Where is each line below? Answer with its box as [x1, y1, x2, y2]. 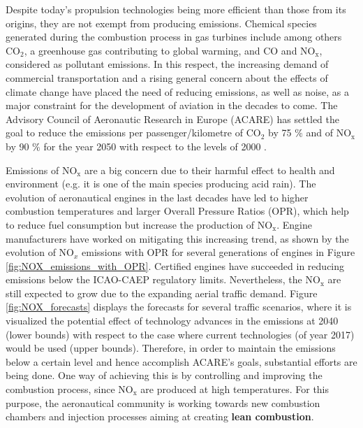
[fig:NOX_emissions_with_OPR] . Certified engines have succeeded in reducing [6, 258, 345, 273]
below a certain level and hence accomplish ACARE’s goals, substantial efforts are [6, 354, 357, 369]
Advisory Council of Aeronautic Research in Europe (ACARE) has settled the [6, 111, 340, 126]
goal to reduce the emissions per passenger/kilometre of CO [6, 125, 261, 140]
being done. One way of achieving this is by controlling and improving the [6, 368, 323, 383]
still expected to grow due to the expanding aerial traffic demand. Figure [6, 285, 318, 300]
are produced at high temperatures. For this [140, 382, 329, 397]
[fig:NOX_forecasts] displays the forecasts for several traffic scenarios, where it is [6, 299, 352, 314]
